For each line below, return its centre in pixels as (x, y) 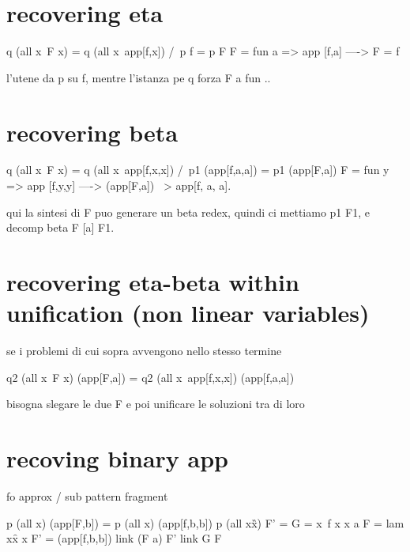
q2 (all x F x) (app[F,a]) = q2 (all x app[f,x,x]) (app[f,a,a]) (150, 377)
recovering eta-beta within (153, 282)
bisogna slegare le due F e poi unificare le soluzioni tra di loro (156, 404)
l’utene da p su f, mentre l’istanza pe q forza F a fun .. (139, 77)
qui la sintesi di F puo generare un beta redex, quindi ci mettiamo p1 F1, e (188, 212)
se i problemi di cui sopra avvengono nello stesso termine (144, 351)
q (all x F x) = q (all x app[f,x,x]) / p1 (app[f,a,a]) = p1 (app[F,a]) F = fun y (198, 170)
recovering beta (92, 132)
